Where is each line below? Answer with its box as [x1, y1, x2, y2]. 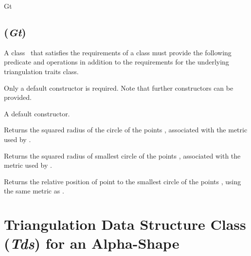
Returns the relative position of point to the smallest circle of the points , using [4, 176, 241, 186]
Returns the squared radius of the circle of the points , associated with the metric [4, 125, 248, 135]
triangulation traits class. [4, 66, 79, 76]
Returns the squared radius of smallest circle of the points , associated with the [4, 150, 241, 160]
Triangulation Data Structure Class [4, 214, 246, 234]
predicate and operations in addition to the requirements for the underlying [4, 57, 229, 67]
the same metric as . [4, 186, 64, 196]
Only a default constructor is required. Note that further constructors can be [4, 82, 233, 93]
